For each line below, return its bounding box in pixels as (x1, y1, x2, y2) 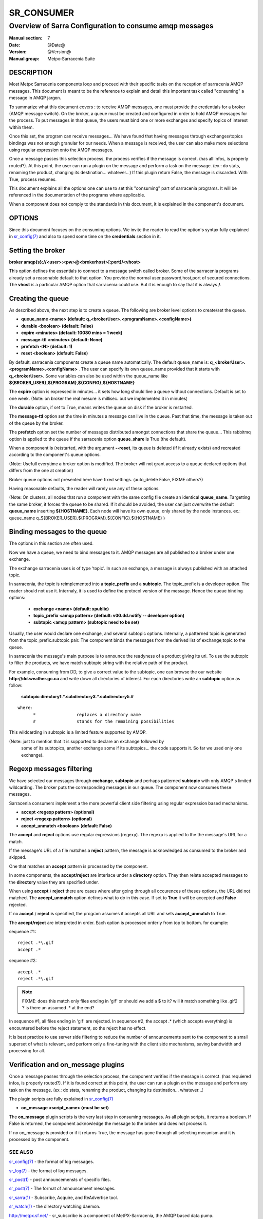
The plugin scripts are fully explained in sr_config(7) (9, 1096, 113, 1102)
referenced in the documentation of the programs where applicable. (9, 192, 146, 198)
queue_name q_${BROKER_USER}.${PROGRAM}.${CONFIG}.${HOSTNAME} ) (9, 515, 165, 521)
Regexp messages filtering (9, 765, 93, 773)
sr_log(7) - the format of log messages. (9, 1168, 88, 1174)
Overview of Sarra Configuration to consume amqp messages (9, 21, 214, 30)
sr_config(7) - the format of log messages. (9, 1159, 94, 1165)
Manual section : (9, 35, 43, 41)
